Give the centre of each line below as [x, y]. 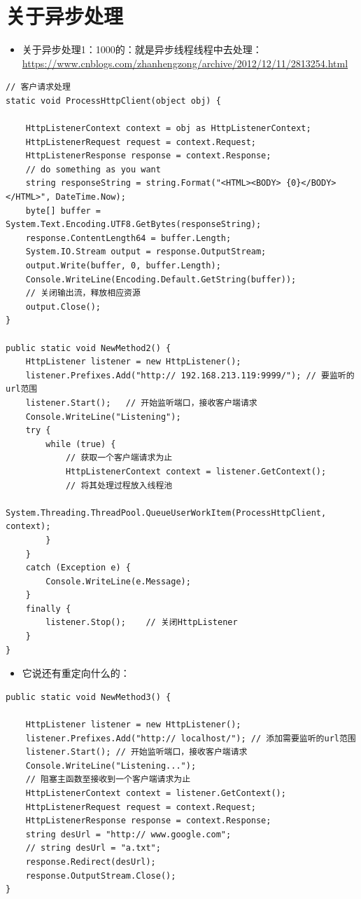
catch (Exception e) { [78, 568]
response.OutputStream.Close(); [101, 876]
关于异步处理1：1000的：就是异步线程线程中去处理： [142, 49]
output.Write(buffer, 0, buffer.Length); [123, 266]
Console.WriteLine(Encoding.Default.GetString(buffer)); [161, 279]
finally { [48, 609]
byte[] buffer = [63, 211]
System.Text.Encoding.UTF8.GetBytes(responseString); [134, 225]
